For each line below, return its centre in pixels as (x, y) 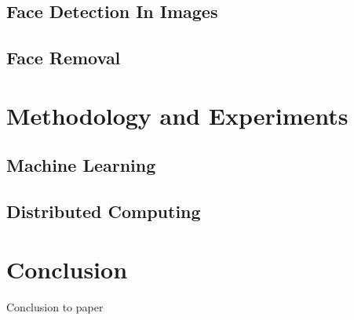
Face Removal (64, 58)
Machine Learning (81, 165)
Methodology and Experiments (177, 115)
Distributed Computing (104, 211)
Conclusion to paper (55, 306)
